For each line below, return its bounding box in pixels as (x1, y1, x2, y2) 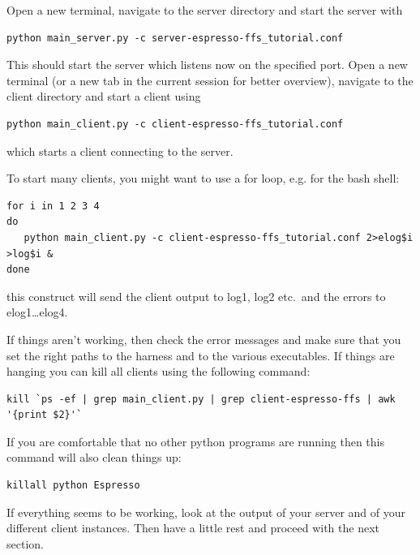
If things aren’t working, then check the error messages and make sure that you (6, 330, 401, 347)
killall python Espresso (6, 480, 140, 492)
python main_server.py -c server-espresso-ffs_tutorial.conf (6, 32, 344, 44)
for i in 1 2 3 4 (6, 200, 100, 212)
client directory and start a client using (6, 88, 201, 105)
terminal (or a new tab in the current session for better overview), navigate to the (6, 71, 414, 88)
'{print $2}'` (6, 409, 83, 421)
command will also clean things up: (6, 449, 182, 466)
